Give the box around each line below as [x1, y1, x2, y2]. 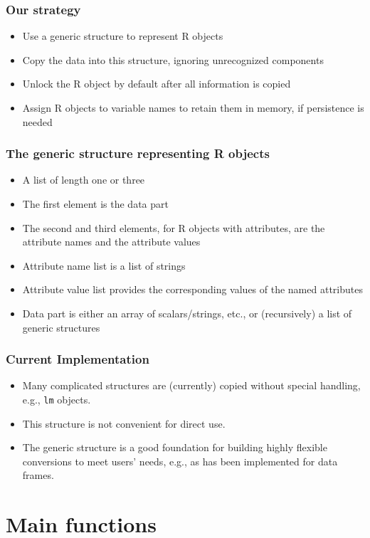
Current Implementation [6, 350, 149, 368]
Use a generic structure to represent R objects [22, 28, 223, 43]
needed [22, 114, 53, 129]
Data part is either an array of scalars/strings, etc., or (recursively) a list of [22, 305, 352, 320]
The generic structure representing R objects [6, 144, 270, 162]
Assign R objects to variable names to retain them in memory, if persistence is [22, 100, 364, 115]
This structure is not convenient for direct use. [22, 416, 226, 431]
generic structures [22, 320, 100, 334]
